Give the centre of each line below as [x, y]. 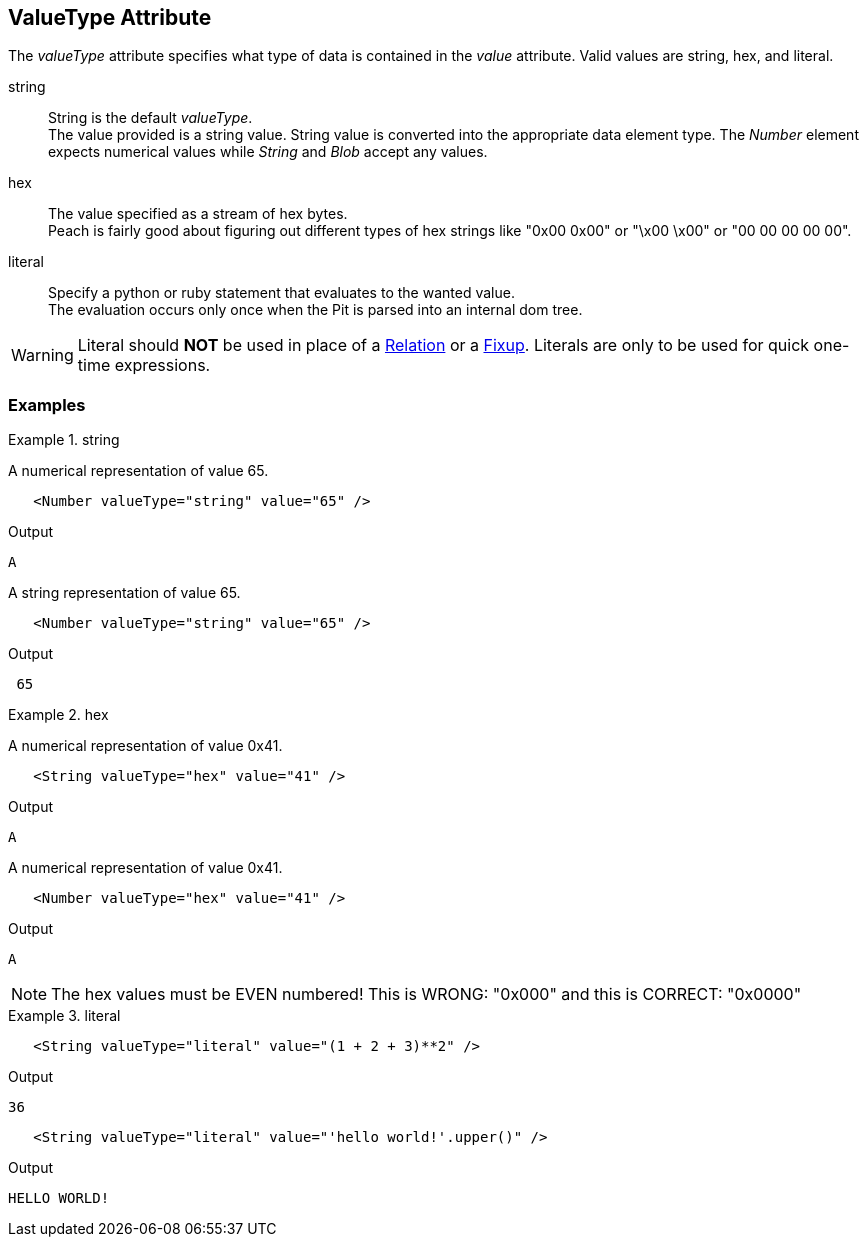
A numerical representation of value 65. [138, 471]
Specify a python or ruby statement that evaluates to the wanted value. [281, 293]
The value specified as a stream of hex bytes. [198, 214]
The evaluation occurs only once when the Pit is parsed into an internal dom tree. [315, 310]
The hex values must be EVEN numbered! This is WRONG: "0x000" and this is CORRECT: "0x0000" [426, 994]
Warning [42, 355]
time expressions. [144, 365]
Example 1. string [64, 440]
